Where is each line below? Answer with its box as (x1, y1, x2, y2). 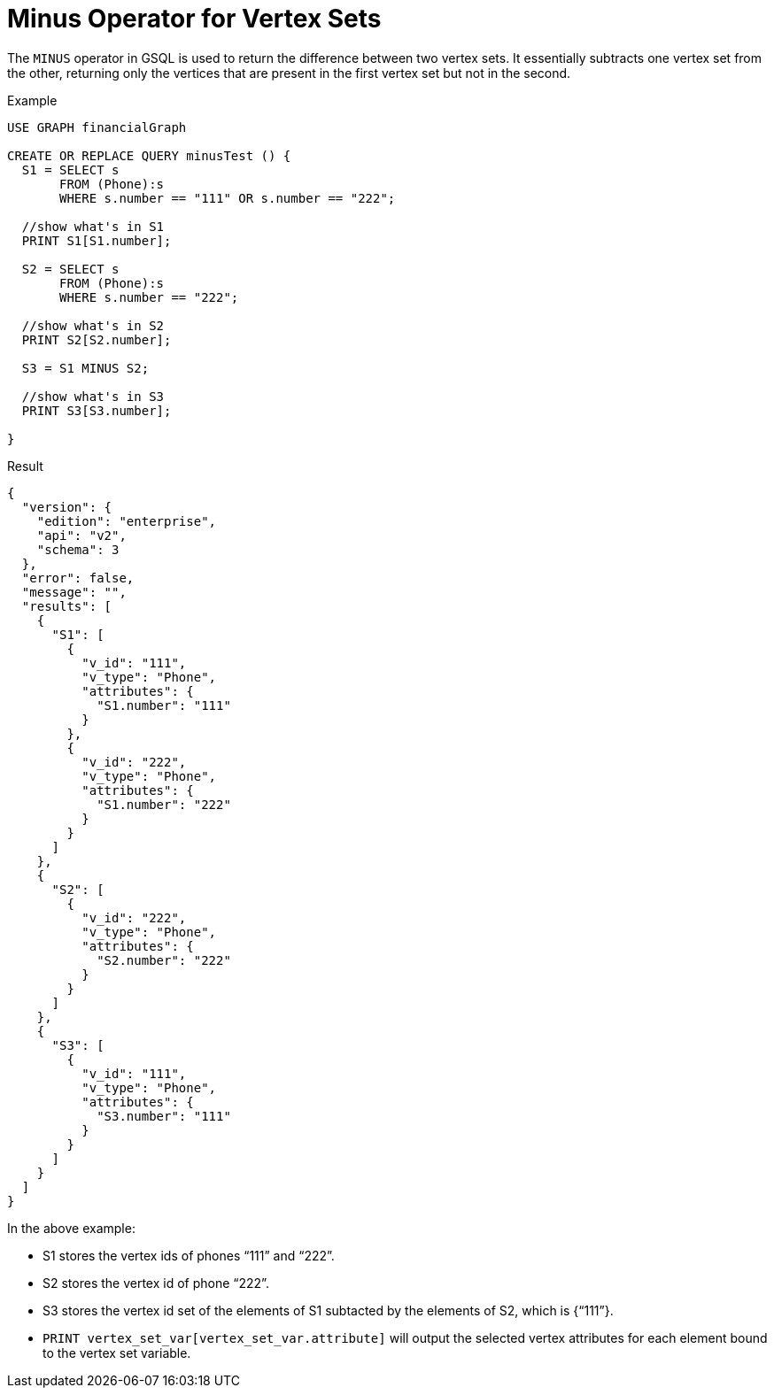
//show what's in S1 (21, 219, 165, 234)
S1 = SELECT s (21, 162, 120, 177)
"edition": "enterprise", (36, 513, 217, 528)
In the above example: (7, 1220, 135, 1236)
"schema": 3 (36, 542, 120, 557)
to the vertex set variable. (43, 1345, 191, 1360)
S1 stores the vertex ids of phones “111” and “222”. (43, 1247, 335, 1263)
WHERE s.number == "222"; (59, 289, 239, 304)
